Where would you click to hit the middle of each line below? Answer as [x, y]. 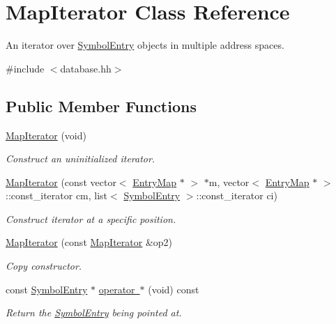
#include [25, 68]
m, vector [229, 182]
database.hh [86, 68]
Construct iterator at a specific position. [91, 218]
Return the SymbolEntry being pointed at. [94, 313]
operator [117, 289]
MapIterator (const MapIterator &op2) [89, 242]
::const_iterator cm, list [57, 195]
